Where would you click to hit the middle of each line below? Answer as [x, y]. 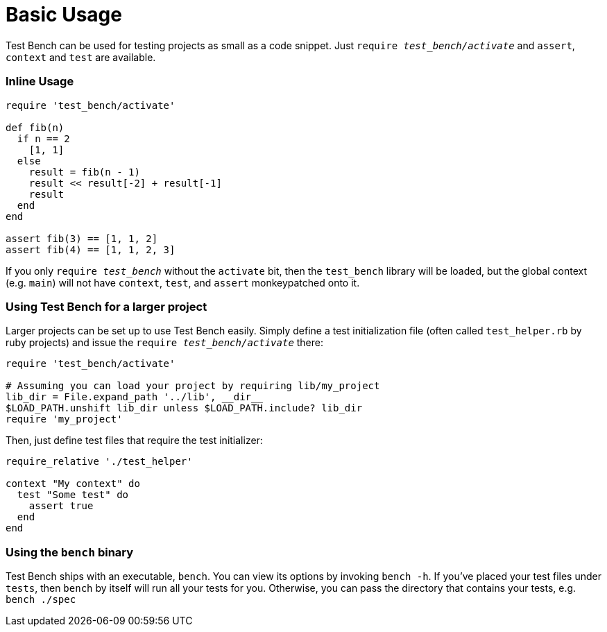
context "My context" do [73, 484]
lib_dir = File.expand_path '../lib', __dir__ [134, 397]
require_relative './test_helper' [99, 462]
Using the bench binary [70, 552]
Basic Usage [64, 15]
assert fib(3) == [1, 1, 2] [82, 238]
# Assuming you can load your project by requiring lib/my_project [193, 386]
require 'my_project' [64, 419]
